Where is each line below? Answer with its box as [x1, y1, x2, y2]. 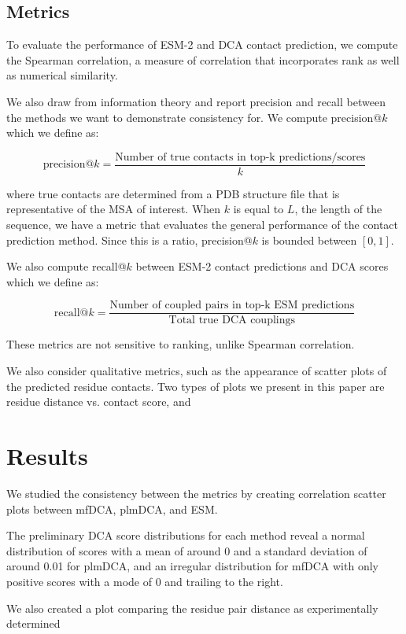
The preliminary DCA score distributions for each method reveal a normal [6, 527, 365, 544]
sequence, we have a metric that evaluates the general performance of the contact [6, 216, 399, 233]
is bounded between [261, 231, 357, 248]
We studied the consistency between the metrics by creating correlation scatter [6, 485, 386, 501]
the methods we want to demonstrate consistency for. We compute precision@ [6, 109, 382, 125]
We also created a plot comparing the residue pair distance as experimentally [6, 599, 378, 616]
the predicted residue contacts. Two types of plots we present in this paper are [6, 378, 385, 394]
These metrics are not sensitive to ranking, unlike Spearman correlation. [6, 336, 355, 352]
